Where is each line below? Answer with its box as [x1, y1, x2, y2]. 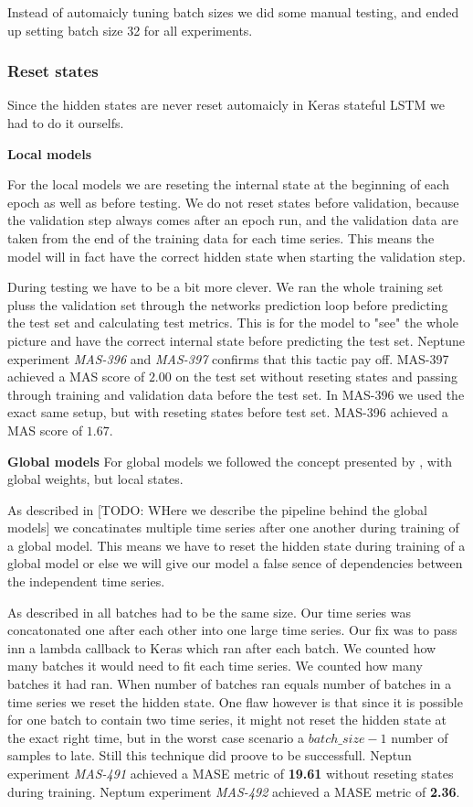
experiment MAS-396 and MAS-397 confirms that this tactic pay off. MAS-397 [7, 349, 449, 368]
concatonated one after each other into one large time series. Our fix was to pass [7, 620, 457, 640]
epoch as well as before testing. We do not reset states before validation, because [7, 192, 459, 211]
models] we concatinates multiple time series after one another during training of [7, 518, 459, 537]
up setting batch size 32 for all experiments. [7, 20, 253, 39]
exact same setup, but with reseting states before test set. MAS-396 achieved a [7, 403, 448, 422]
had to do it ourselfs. [7, 113, 124, 132]
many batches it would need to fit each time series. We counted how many [7, 656, 423, 675]
